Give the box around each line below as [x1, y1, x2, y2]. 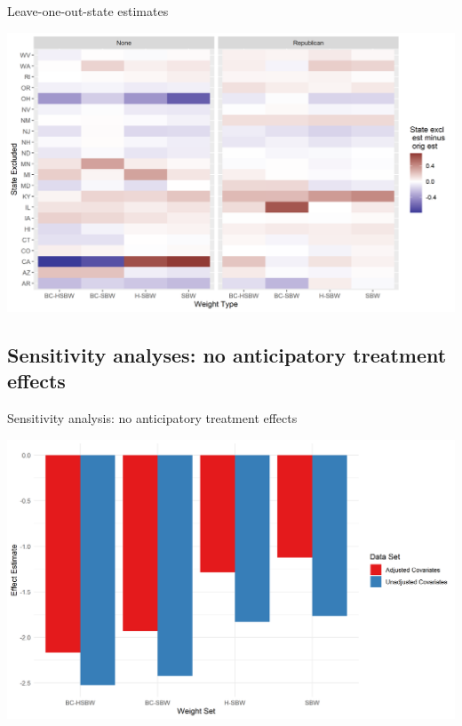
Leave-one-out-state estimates [7, 2, 169, 20]
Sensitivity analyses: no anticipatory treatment [7, 341, 447, 369]
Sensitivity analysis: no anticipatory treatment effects [7, 409, 298, 427]
